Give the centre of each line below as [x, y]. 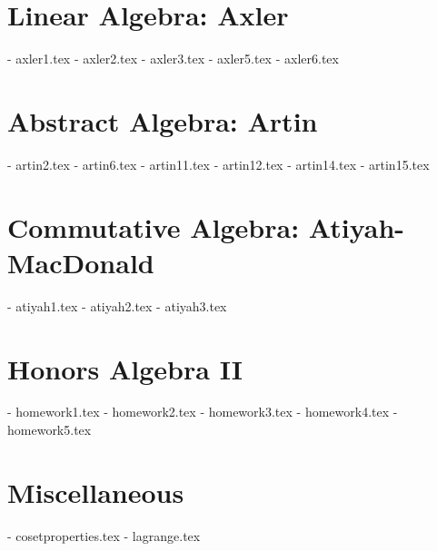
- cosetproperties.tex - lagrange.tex [104, 535]
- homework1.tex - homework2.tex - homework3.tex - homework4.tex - [203, 412]
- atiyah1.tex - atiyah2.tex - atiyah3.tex [117, 305]
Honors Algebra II [125, 368]
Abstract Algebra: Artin [163, 120]
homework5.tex [50, 430]
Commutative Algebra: [154, 226]
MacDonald [81, 262]
